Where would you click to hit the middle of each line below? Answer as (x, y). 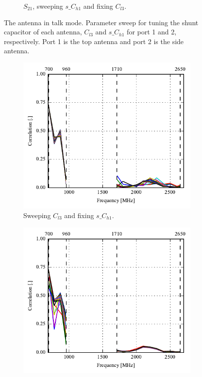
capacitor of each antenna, (43, 32)
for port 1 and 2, (152, 32)
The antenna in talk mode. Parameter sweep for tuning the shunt (101, 22)
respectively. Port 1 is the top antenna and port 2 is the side (94, 41)
